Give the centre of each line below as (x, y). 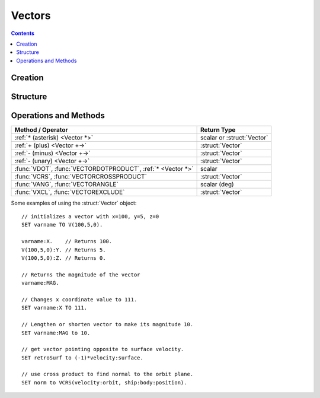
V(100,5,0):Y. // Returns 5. (64, 250)
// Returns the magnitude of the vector (81, 275)
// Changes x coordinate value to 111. (79, 299)
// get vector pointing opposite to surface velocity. (103, 349)
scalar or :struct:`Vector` (234, 138)
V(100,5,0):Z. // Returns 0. (64, 258)
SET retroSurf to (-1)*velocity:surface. (82, 358)
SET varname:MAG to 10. (56, 333)
